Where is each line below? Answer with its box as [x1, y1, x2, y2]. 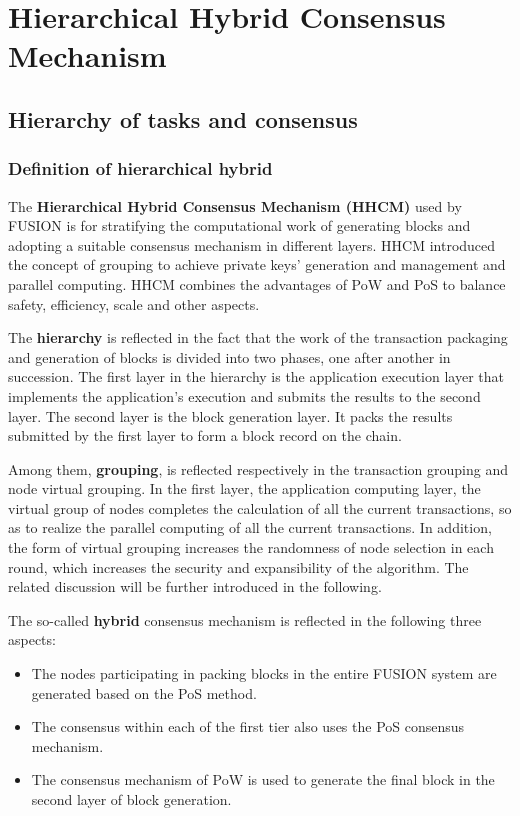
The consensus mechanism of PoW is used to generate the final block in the [31, 769, 495, 790]
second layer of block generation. [31, 789, 232, 809]
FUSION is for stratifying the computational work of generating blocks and [8, 215, 471, 236]
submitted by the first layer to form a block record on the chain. [8, 425, 402, 446]
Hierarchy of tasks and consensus [8, 103, 358, 134]
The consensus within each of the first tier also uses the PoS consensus [31, 716, 465, 737]
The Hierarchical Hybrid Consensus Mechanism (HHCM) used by [8, 195, 462, 216]
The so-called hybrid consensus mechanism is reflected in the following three [8, 609, 482, 630]
